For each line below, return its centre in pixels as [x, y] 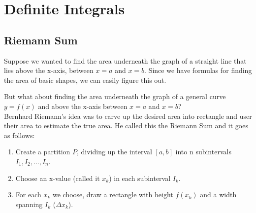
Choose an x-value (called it [58, 178]
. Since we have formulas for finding [198, 70]
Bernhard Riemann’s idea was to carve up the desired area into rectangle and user [128, 116]
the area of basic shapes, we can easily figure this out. [85, 80]
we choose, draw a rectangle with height [113, 195]
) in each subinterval [140, 178]
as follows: [19, 135]
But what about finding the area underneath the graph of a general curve [115, 96]
